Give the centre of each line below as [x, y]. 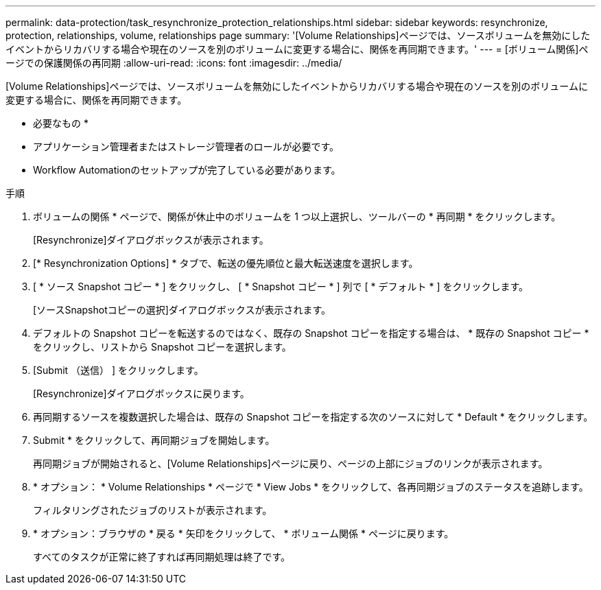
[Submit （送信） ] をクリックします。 [118, 370]
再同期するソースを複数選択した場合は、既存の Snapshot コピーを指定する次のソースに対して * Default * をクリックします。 [313, 417]
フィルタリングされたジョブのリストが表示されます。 [153, 510]
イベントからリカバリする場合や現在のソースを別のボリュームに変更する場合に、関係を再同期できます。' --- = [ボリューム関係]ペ [297, 49]
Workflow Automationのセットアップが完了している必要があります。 [187, 170]
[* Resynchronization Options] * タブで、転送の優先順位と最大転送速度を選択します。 [226, 263]
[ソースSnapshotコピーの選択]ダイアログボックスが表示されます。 [182, 310]
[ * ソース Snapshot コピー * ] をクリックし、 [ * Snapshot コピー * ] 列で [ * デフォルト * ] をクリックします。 [281, 286]
